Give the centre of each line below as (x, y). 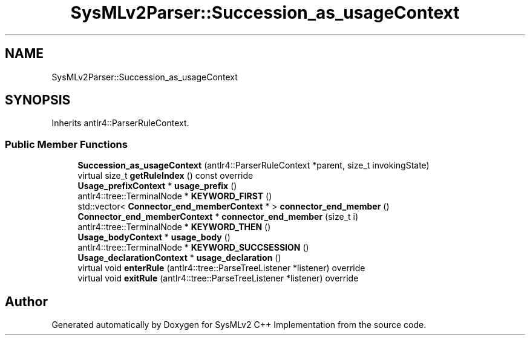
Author (26, 301)
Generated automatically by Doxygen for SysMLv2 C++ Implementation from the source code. (239, 325)
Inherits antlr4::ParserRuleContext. (120, 123)
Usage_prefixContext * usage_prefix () (157, 186)
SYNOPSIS (38, 100)
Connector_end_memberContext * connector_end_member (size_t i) (218, 217)
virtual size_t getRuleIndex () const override (165, 176)
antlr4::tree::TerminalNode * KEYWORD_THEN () (174, 227)
